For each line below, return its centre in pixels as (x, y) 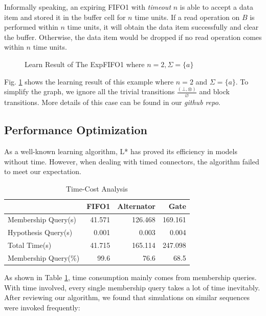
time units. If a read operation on (187, 17)
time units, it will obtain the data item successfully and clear (163, 27)
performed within (31, 27)
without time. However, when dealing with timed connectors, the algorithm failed (132, 161)
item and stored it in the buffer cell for (65, 17)
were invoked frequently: (42, 307)
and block (214, 91)
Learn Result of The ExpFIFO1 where (85, 64)
